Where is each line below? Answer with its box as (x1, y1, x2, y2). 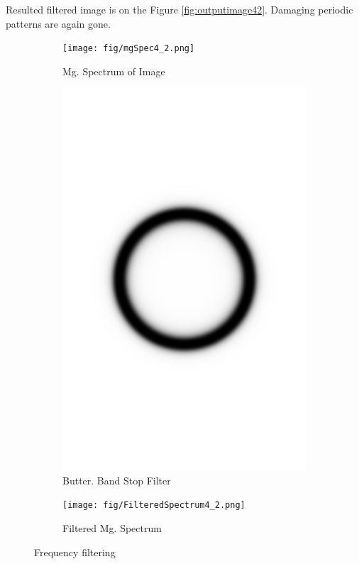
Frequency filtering (34, 544, 116, 559)
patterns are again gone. (6, 16, 111, 31)
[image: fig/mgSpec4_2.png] (62, 43, 195, 54)
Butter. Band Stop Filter (62, 472, 171, 487)
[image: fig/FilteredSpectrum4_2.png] (62, 500, 245, 511)
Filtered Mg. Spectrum (62, 521, 162, 536)
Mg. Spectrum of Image (62, 63, 165, 78)
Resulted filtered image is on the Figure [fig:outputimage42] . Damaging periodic (6, 2, 353, 16)
